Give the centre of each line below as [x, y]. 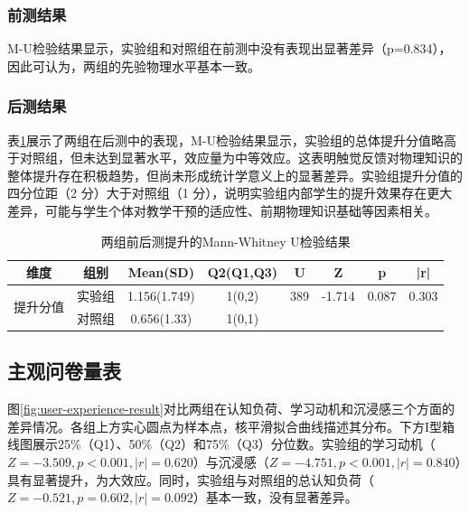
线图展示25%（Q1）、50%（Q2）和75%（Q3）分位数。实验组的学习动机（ [221, 444]
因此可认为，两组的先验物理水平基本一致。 [134, 65]
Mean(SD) [161, 272]
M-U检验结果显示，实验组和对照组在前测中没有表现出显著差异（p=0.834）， [230, 48]
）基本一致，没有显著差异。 [275, 497]
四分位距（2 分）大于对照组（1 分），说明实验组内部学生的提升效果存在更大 [230, 193]
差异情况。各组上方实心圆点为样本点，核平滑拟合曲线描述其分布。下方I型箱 [231, 426]
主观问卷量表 [64, 371]
